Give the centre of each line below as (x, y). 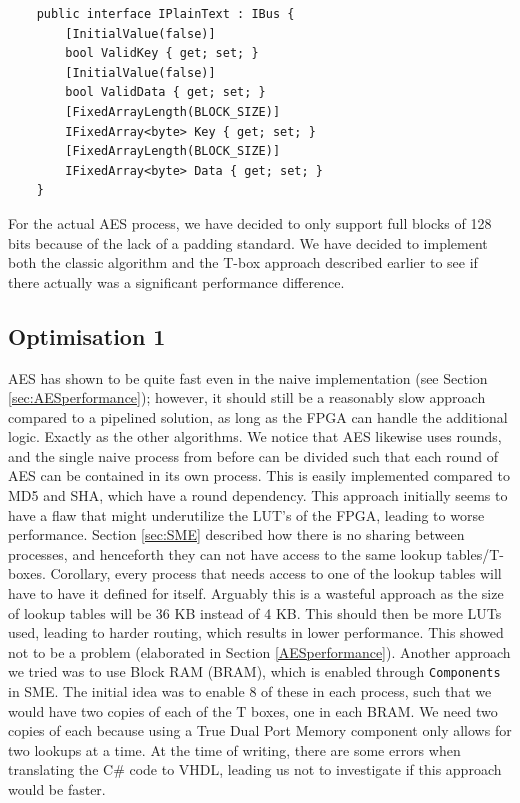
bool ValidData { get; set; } (165, 92)
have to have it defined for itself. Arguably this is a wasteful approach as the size (256, 593)
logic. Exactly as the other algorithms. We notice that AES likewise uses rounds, (255, 436)
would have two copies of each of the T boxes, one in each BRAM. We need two (253, 710)
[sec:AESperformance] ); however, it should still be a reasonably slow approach (247, 397)
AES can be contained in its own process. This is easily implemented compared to (259, 475)
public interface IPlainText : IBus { (165, 14)
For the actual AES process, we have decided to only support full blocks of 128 (250, 222)
